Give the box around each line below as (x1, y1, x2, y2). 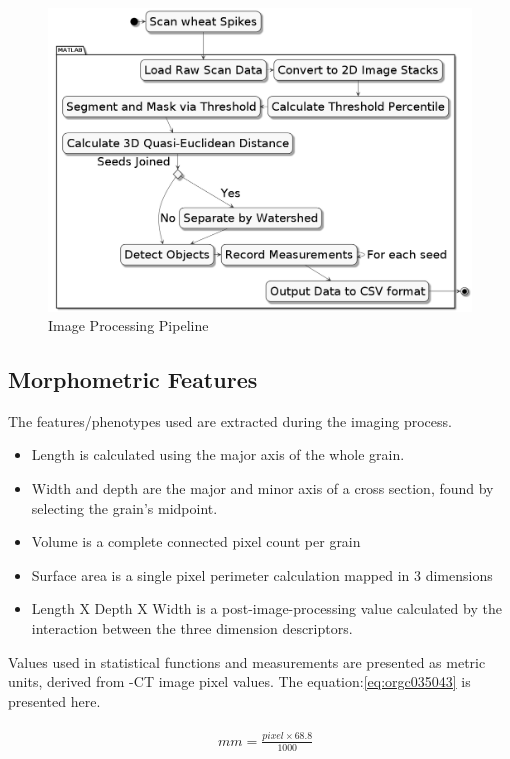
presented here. (8, 690, 101, 711)
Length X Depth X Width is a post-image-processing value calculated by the (31, 598, 502, 619)
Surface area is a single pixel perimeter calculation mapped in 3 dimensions (31, 564, 493, 585)
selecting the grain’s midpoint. (31, 497, 218, 518)
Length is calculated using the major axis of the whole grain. (31, 444, 405, 465)
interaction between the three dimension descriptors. (31, 618, 353, 639)
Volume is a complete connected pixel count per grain (31, 531, 361, 552)
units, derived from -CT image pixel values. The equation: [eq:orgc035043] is (8, 671, 471, 692)
